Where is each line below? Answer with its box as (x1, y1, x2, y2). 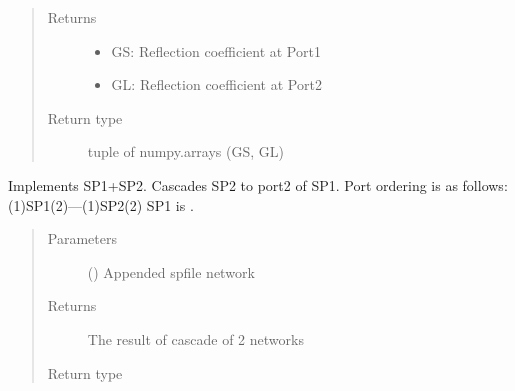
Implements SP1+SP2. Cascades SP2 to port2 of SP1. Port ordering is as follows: (8, 174, 508, 195)
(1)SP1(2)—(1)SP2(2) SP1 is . (8, 194, 194, 215)
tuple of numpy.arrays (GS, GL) (87, 141, 284, 162)
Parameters (47, 228, 117, 249)
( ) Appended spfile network (87, 261, 255, 282)
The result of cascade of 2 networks (87, 328, 304, 349)
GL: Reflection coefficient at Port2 (111, 74, 322, 95)
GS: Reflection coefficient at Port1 (111, 40, 321, 61)
